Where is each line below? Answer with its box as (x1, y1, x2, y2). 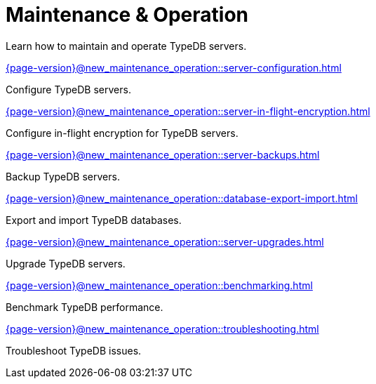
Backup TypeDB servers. (6, 170, 120, 183)
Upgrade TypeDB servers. (6, 257, 126, 270)
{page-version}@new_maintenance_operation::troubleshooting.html (6, 322, 319, 335)
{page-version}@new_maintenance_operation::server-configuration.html (6, 61, 342, 74)
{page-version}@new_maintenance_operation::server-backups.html (6, 148, 320, 161)
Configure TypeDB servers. (6, 83, 131, 95)
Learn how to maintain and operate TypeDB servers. (6, 39, 247, 52)
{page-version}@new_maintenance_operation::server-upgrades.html (6, 235, 324, 248)
